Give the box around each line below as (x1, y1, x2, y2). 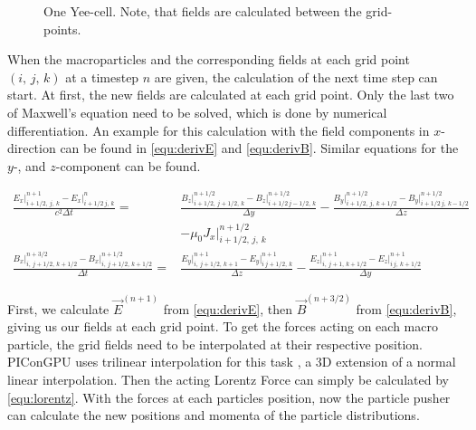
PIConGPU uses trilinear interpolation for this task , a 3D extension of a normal (7, 352, 456, 371)
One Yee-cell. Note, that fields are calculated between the (43, 2, 362, 20)
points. (43, 19, 81, 38)
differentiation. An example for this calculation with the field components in (7, 120, 430, 139)
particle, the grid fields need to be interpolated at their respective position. (7, 334, 423, 353)
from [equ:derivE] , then (163, 299, 293, 318)
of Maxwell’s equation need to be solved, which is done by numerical (7, 102, 387, 121)
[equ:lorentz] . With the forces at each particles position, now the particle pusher (7, 387, 451, 406)
